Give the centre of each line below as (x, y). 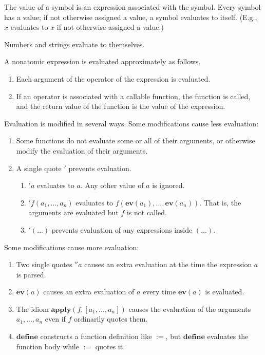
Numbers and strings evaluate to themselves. (74, 44)
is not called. (147, 212)
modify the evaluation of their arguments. (82, 150)
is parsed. (31, 274)
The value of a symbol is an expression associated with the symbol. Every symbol (132, 7)
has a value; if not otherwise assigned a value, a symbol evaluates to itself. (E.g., (131, 17)
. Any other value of (112, 185)
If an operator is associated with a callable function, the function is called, (133, 96)
